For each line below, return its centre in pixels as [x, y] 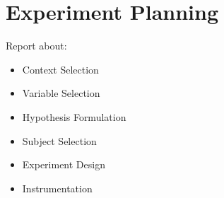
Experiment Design [64, 164]
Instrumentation [57, 188]
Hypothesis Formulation [74, 116]
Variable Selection [61, 93]
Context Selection [60, 69]
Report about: [36, 46]
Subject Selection [59, 140]
